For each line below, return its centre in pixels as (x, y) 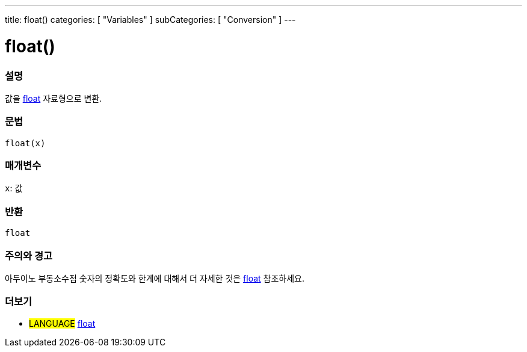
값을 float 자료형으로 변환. (54, 98)
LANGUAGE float (62, 323)
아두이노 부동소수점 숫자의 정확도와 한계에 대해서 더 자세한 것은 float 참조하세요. (155, 278)
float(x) (25, 143)
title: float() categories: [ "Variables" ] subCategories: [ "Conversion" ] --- (150, 20)
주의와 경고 (29, 255)
